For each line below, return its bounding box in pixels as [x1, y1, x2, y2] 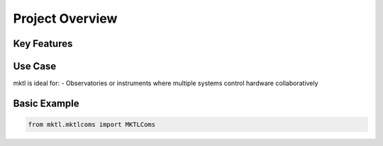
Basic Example [13, 97, 79, 109]
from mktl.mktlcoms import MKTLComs [28, 120, 156, 129]
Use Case [13, 60, 57, 72]
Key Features [13, 38, 73, 50]
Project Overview [13, 11, 118, 26]
